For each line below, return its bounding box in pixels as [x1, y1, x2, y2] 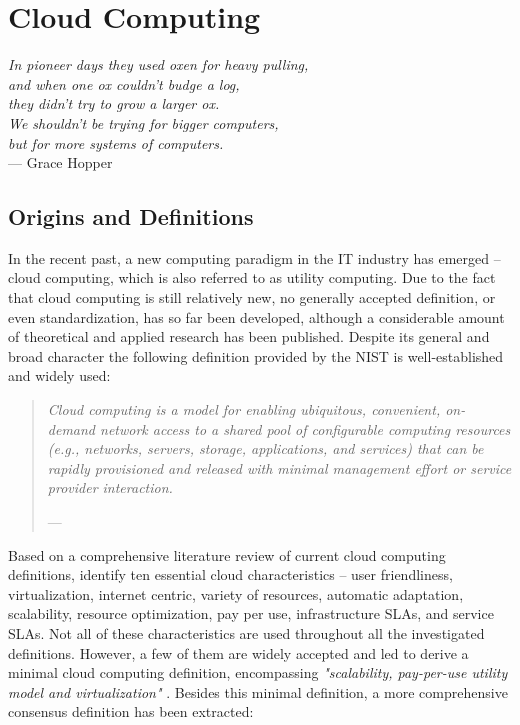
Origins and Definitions [8, 201, 254, 232]
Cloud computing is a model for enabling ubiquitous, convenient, [47, 399, 441, 420]
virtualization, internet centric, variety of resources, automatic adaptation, [8, 583, 464, 604]
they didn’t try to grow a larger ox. [8, 93, 220, 114]
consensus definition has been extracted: [8, 701, 254, 722]
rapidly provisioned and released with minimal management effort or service [47, 457, 512, 478]
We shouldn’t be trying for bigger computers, [8, 112, 279, 133]
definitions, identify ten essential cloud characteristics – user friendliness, [8, 564, 453, 585]
